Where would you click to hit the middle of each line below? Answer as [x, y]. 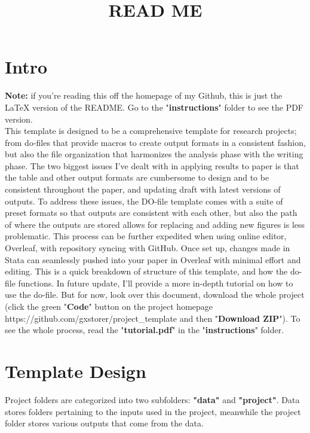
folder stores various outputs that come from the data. [104, 423]
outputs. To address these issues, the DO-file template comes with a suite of [144, 201]
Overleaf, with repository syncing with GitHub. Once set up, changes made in [148, 248]
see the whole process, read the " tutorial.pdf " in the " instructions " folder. [145, 330]
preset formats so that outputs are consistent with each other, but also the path [151, 213]
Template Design [76, 371]
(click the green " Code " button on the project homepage [109, 306]
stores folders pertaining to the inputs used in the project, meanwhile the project [153, 411]
